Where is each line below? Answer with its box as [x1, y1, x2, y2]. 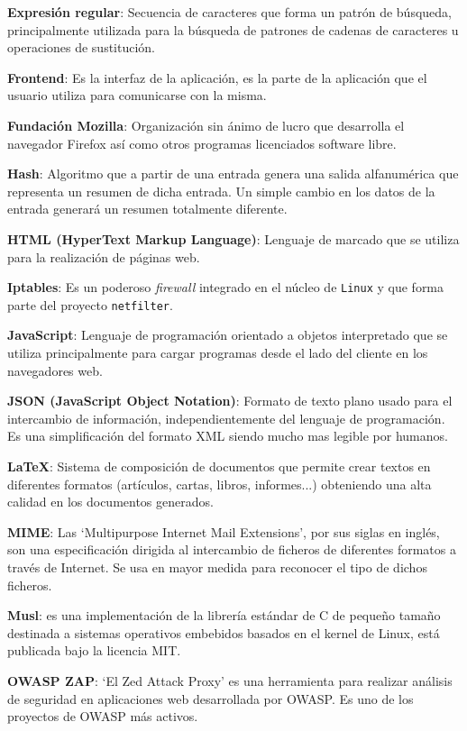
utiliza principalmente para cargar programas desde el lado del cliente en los [7, 343, 428, 362]
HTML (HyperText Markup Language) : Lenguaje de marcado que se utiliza [7, 229, 460, 248]
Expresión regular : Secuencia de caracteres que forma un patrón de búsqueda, [7, 3, 452, 21]
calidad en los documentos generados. [7, 492, 214, 511]
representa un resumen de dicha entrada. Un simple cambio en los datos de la [7, 181, 435, 200]
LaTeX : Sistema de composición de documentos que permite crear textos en [7, 457, 431, 475]
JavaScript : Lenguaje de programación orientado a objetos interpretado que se [7, 325, 448, 344]
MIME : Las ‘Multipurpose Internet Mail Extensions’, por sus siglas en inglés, [7, 522, 440, 541]
